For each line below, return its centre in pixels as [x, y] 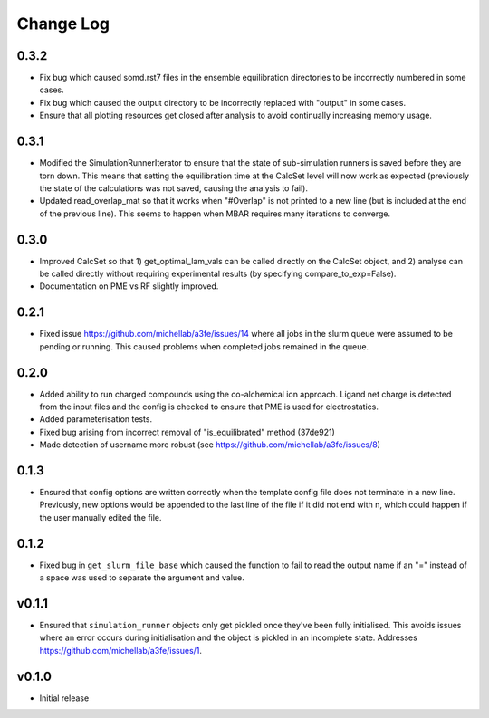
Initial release [64, 698]
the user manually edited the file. [101, 517]
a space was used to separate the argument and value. [142, 578]
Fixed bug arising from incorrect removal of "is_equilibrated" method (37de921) [187, 432]
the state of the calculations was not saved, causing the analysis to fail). [173, 188]
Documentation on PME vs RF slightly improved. [129, 286]
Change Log [63, 24]
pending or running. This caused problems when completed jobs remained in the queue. [204, 346]
